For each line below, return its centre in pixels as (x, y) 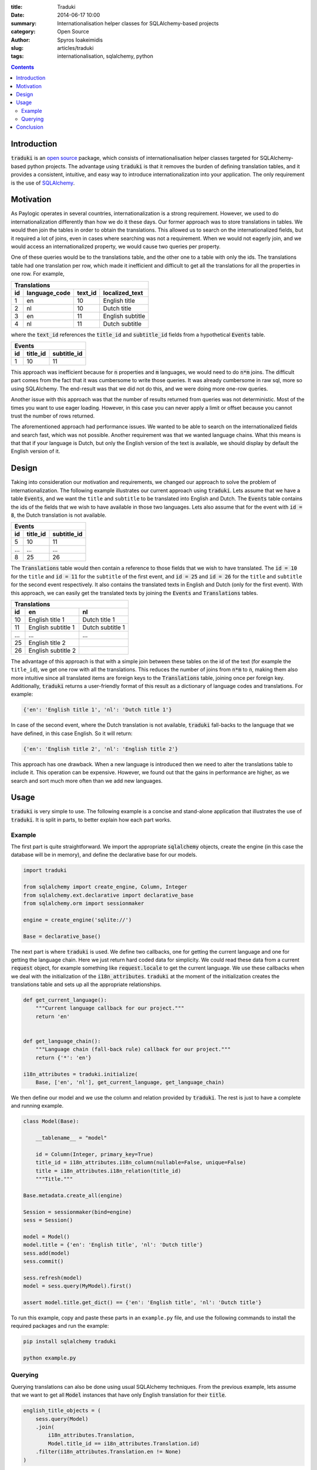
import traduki (45, 871)
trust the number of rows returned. (53, 416)
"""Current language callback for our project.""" (110, 1008)
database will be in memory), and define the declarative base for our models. (104, 855)
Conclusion (30, 127)
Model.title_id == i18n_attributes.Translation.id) (124, 1443)
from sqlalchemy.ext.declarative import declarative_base (108, 895)
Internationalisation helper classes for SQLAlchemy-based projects (138, 23)
